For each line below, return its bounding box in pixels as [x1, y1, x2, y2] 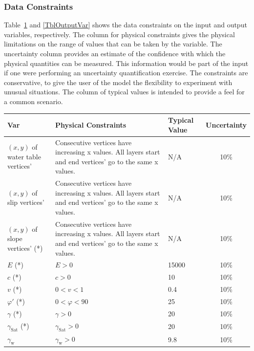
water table [7, 151, 41, 161]
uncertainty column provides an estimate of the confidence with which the [4, 48, 226, 58]
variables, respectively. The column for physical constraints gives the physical [4, 29, 235, 39]
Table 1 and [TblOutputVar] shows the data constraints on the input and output [4, 20, 247, 30]
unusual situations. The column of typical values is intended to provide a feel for [4, 87, 245, 97]
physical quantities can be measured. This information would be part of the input [4, 58, 249, 68]
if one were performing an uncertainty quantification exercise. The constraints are [4, 67, 248, 78]
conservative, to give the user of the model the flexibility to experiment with [4, 77, 233, 87]
